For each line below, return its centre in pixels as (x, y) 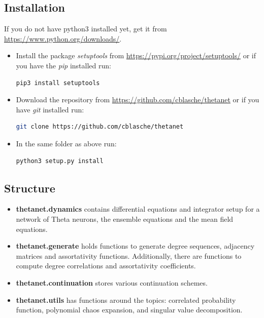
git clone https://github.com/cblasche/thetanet (100, 127)
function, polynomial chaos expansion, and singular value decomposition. (129, 310)
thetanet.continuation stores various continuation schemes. (112, 282)
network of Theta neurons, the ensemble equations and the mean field (125, 218)
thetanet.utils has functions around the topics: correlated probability (126, 300)
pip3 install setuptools (58, 83)
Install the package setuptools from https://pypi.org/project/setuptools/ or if (136, 55)
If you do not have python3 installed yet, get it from (86, 29)
